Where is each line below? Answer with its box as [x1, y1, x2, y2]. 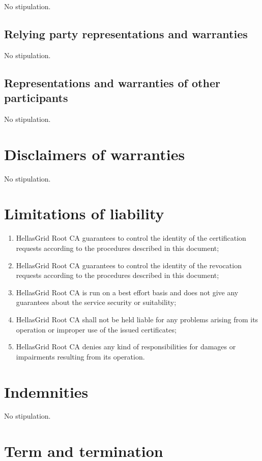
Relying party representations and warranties [4, 25, 248, 41]
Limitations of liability [4, 203, 164, 224]
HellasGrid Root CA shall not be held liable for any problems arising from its [16, 314, 258, 324]
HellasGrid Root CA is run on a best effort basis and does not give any [16, 287, 239, 297]
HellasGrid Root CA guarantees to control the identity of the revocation [16, 260, 242, 270]
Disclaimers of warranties [4, 143, 185, 164]
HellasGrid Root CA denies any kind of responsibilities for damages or [16, 341, 236, 352]
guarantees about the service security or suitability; [16, 297, 177, 308]
